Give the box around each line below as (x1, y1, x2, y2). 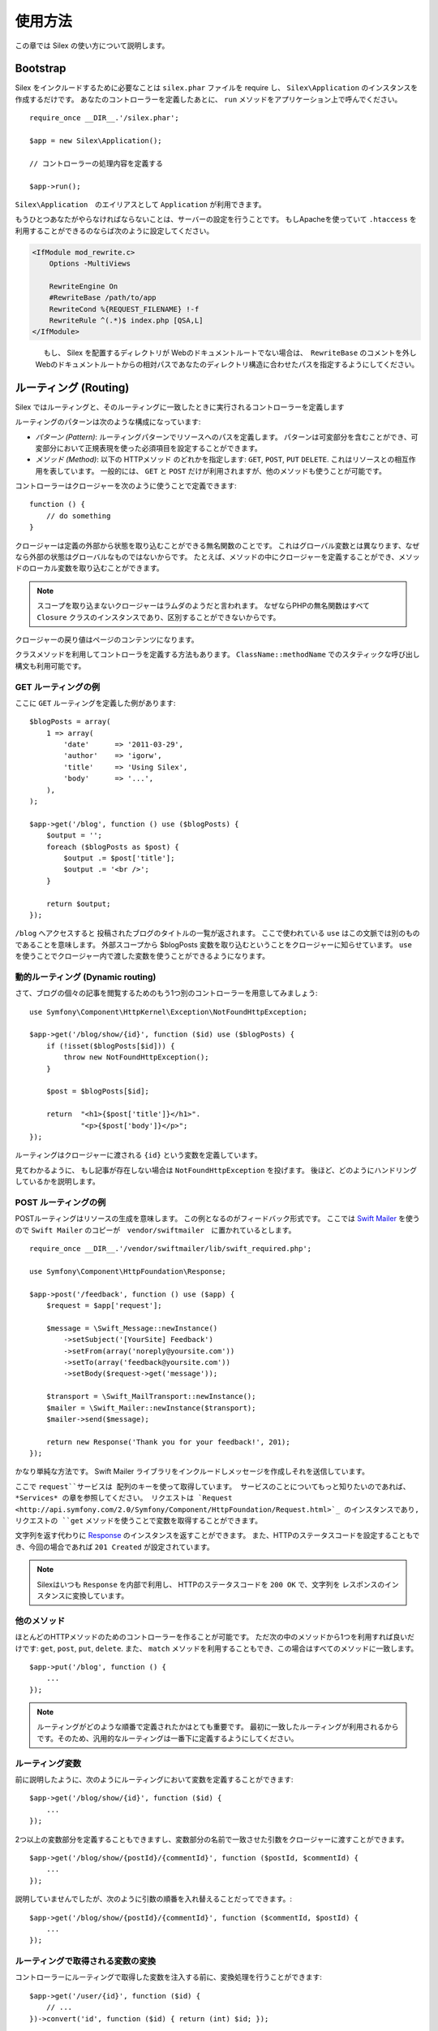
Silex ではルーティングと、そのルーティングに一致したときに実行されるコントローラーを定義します (15, 402, 345, 412)
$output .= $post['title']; (63, 854, 175, 863)
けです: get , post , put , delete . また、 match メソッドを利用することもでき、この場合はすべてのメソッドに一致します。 (15, 1643, 419, 1653)
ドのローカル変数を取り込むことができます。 (15, 563, 164, 573)
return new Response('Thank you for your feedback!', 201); (45, 1437, 291, 1446)
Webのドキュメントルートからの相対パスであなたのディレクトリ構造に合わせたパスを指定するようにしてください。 (35, 359, 419, 369)
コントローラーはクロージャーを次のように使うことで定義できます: (15, 481, 237, 491)
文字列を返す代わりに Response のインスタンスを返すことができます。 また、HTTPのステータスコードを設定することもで (15, 1531, 420, 1540)
